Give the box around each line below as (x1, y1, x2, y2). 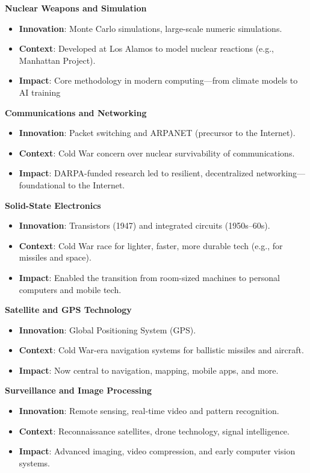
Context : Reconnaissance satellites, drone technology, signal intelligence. (19, 424, 290, 437)
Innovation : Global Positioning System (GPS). (19, 323, 196, 336)
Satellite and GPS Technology (5, 303, 132, 316)
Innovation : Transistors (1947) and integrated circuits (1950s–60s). (19, 219, 270, 232)
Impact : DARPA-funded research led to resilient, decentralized (19, 167, 254, 179)
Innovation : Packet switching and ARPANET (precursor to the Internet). (19, 126, 296, 139)
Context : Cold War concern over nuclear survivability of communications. (19, 146, 295, 159)
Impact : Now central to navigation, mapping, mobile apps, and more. (19, 363, 279, 376)
